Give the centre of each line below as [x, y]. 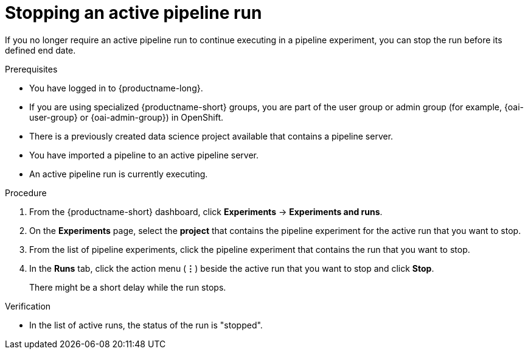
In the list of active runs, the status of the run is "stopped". [146, 325]
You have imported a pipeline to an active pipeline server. [144, 155]
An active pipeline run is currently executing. [119, 174]
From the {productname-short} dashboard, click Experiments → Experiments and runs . [206, 211]
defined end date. [40, 50]
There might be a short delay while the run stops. [128, 287]
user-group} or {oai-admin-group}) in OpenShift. [127, 117]
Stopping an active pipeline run [134, 13]
